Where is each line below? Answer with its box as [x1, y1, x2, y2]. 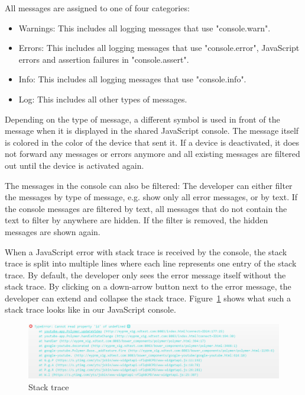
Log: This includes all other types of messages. [18, 92, 187, 105]
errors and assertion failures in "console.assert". [18, 53, 189, 65]
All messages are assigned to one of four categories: [5, 2, 190, 14]
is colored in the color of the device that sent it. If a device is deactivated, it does [5, 136, 300, 148]
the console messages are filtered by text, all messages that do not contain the [5, 202, 287, 214]
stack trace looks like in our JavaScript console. [5, 303, 176, 316]
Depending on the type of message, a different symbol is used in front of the [5, 113, 280, 125]
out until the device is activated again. [5, 159, 144, 171]
